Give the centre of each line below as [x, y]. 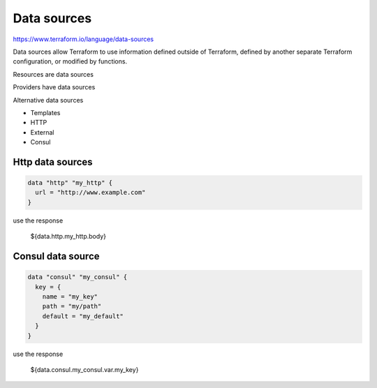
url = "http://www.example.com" [90, 193]
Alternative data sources [48, 100]
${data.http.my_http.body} [68, 237]
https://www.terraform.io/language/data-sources [83, 39]
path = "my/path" [72, 306]
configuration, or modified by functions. [70, 61]
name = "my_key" [70, 297]
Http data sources [53, 162]
